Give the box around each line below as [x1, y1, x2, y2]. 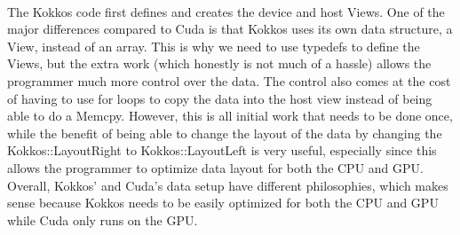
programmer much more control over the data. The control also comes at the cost [7, 71, 451, 90]
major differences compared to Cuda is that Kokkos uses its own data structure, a [7, 20, 453, 38]
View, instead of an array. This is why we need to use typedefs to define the [7, 36, 420, 55]
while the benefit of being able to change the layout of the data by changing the [7, 123, 442, 142]
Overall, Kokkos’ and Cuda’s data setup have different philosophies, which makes [7, 176, 448, 194]
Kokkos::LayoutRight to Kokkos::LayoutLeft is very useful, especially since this [7, 141, 437, 160]
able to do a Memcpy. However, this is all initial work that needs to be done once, [7, 106, 453, 125]
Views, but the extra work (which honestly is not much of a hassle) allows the [7, 54, 432, 73]
